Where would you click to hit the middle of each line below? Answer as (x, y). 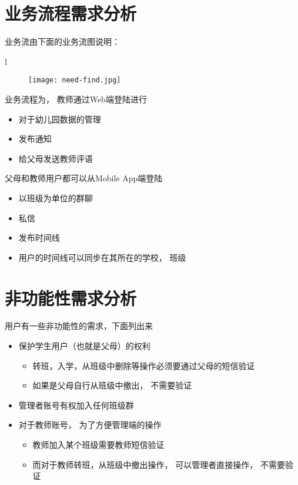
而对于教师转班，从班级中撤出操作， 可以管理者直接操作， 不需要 (159, 464)
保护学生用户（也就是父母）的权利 (84, 346)
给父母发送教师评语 (56, 158)
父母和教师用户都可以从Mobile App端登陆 (84, 178)
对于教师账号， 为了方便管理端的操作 (90, 425)
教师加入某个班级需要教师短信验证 (98, 444)
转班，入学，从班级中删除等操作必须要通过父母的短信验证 (144, 365)
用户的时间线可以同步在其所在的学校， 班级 (102, 257)
